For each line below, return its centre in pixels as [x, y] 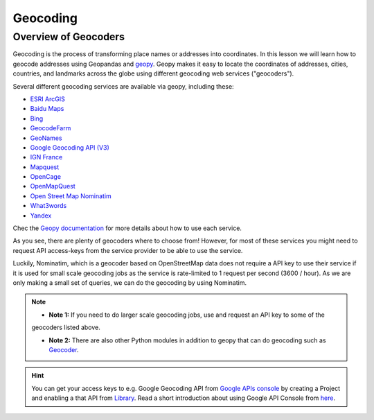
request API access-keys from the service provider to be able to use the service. [128, 250]
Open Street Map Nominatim [71, 196]
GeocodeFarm [51, 128]
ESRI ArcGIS [47, 99]
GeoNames [46, 138]
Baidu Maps [47, 109]
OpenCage [46, 177]
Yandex [41, 216]
